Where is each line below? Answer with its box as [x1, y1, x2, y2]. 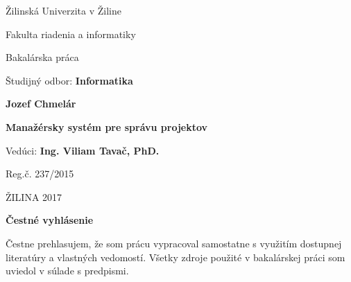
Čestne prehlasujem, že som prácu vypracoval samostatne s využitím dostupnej [6, 236, 342, 250]
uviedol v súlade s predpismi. [6, 263, 129, 278]
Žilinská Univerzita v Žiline [6, 3, 121, 17]
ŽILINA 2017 [6, 189, 62, 204]
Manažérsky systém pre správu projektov [6, 119, 208, 134]
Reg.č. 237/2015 [6, 166, 74, 181]
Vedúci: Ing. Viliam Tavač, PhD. [6, 143, 160, 157]
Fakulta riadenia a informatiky [6, 26, 136, 41]
